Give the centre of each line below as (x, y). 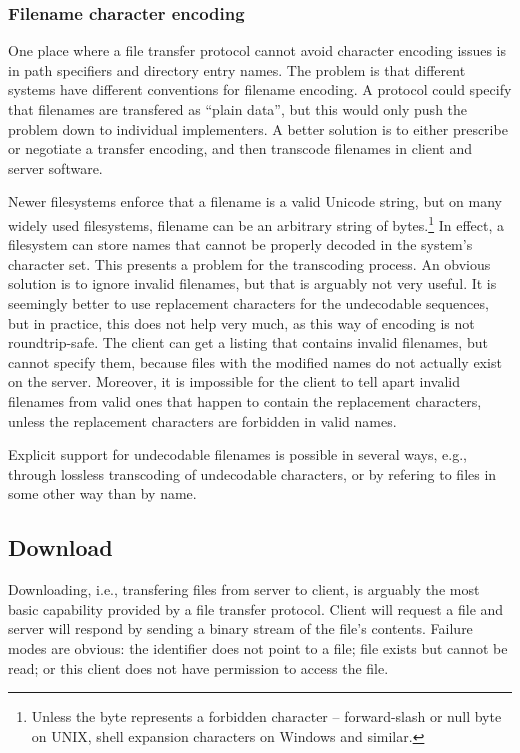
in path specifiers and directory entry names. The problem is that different (237, 69)
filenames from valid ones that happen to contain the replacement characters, (245, 400)
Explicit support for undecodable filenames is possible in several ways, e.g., (237, 454)
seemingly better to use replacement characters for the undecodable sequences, (248, 303)
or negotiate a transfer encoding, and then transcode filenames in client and (240, 148)
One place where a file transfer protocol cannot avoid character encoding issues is (257, 50)
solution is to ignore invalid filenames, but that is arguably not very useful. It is (252, 283)
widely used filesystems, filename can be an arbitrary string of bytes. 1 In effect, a (256, 223)
